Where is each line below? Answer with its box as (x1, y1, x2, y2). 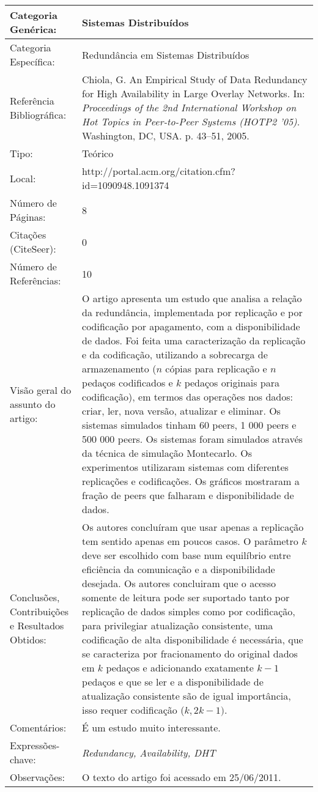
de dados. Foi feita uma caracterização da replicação (82, 333, 306, 347)
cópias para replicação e (165, 361, 267, 376)
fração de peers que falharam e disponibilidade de (82, 488, 294, 502)
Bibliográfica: (10, 107, 67, 122)
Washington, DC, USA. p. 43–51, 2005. (82, 128, 250, 142)
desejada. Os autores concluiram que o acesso (82, 576, 276, 590)
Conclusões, (10, 590, 60, 604)
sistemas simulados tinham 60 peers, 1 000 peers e (82, 418, 297, 432)
